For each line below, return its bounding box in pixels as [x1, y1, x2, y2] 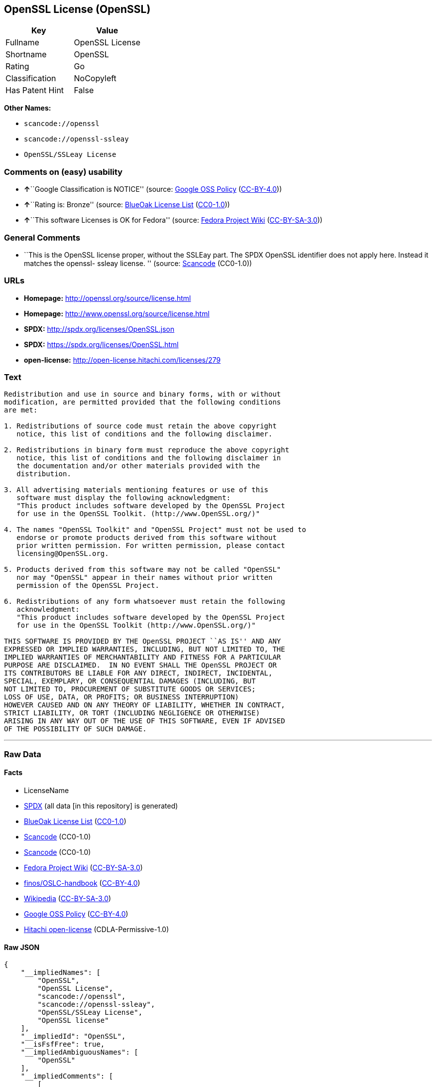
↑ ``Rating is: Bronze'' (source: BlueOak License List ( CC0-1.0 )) [24, 200, 230, 209]
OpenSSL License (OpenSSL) [4, 3, 151, 15]
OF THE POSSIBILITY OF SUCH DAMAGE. [4, 725, 147, 733]
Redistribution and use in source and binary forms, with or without [4, 390, 281, 399]
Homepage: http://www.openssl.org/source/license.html [24, 309, 210, 318]
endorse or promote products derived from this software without [16, 534, 277, 542]
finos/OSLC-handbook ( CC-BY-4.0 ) [24, 879, 140, 888]
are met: [4, 406, 38, 414]
